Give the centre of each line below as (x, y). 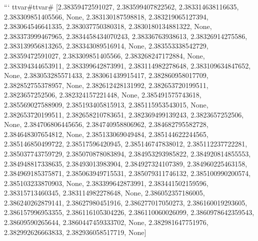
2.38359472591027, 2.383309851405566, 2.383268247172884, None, (104, 55)
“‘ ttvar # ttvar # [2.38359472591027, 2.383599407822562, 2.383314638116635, (121, 6)
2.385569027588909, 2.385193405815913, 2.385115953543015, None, (106, 104)
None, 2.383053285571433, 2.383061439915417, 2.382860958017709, (106, 75)
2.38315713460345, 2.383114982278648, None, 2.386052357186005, (104, 193)
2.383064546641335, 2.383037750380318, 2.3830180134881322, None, (108, 26)
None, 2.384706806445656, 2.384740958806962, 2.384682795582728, (106, 124)
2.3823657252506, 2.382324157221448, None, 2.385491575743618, (103, 95)
